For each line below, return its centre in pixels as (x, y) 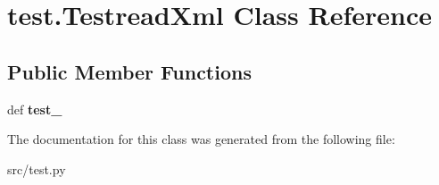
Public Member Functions (129, 71)
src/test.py (37, 168)
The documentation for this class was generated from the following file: (201, 139)
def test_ (35, 109)
